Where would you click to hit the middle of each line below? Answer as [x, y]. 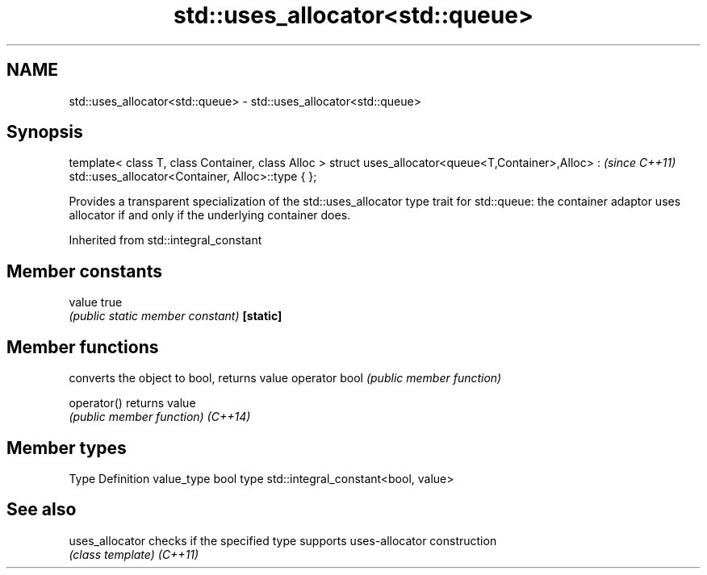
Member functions [83, 347]
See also [42, 510]
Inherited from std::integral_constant [165, 240]
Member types [67, 448]
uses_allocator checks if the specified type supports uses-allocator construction [283, 540]
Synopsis [45, 132]
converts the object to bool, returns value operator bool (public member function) [285, 378]
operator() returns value [132, 403]
